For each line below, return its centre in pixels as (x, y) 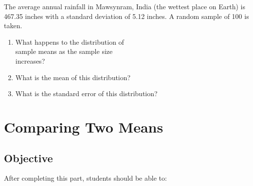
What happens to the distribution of (70, 42)
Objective (28, 158)
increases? (30, 60)
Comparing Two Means (84, 127)
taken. (13, 25)
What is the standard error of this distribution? (86, 93)
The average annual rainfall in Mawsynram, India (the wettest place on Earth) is (125, 6)
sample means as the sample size (64, 51)
